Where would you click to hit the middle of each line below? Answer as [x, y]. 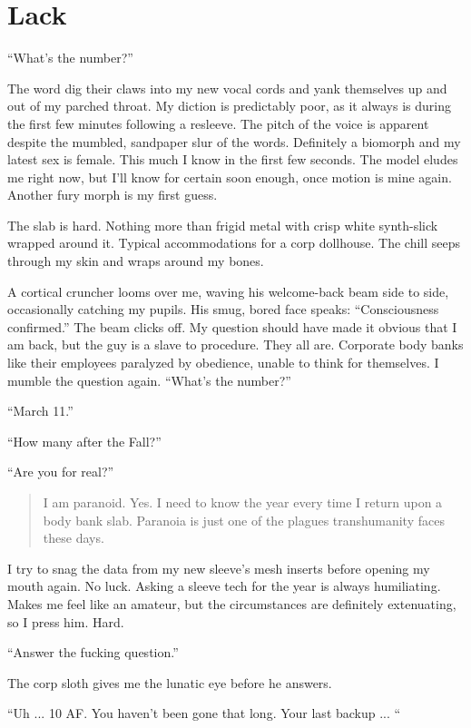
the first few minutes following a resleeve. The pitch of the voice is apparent [218, 123]
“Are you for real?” [61, 472]
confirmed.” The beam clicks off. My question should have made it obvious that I [232, 326]
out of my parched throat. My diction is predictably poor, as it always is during [229, 106]
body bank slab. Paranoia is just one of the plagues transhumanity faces [244, 520]
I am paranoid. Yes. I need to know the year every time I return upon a [243, 502]
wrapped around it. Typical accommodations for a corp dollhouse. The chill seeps [234, 243]
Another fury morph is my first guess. [113, 195]
